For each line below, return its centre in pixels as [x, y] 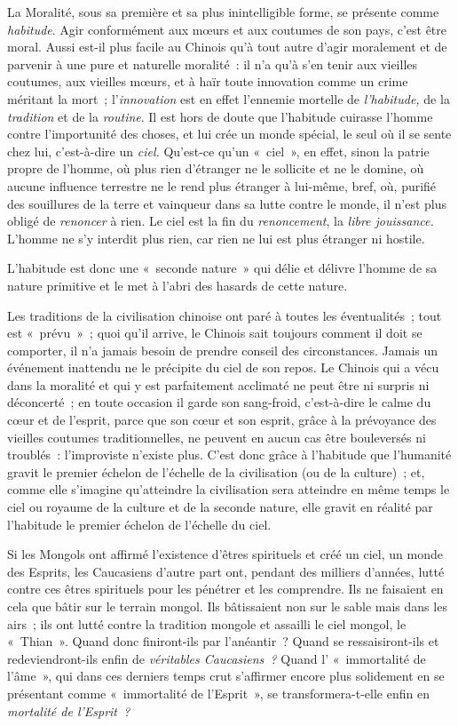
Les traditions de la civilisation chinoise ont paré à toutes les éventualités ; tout [225, 315]
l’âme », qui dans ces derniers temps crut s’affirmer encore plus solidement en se [226, 676]
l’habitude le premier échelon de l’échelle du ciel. [139, 524]
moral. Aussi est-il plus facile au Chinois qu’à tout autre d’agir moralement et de [227, 47]
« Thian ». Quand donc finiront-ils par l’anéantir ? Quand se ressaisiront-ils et [223, 641]
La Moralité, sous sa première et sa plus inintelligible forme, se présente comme [223, 12]
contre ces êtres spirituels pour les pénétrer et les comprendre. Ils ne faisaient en [225, 589]
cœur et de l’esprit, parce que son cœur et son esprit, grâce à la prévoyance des [222, 420]
